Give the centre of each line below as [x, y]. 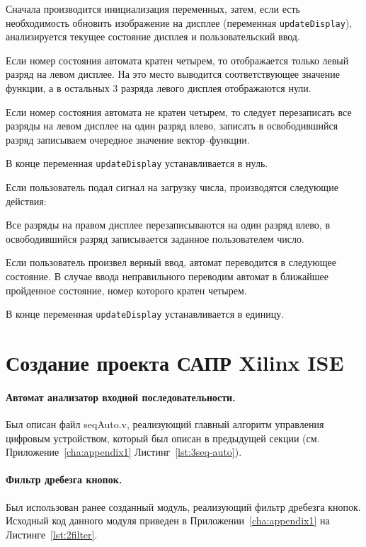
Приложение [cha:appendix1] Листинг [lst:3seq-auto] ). [124, 452]
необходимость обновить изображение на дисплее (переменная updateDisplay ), [179, 22]
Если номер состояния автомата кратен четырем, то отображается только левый [177, 60]
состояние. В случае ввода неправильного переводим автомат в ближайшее [167, 276]
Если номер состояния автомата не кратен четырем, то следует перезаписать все [179, 111]
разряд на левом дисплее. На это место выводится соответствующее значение [173, 74]
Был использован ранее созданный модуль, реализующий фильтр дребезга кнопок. [183, 506]
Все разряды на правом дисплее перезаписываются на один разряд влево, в [168, 225]
